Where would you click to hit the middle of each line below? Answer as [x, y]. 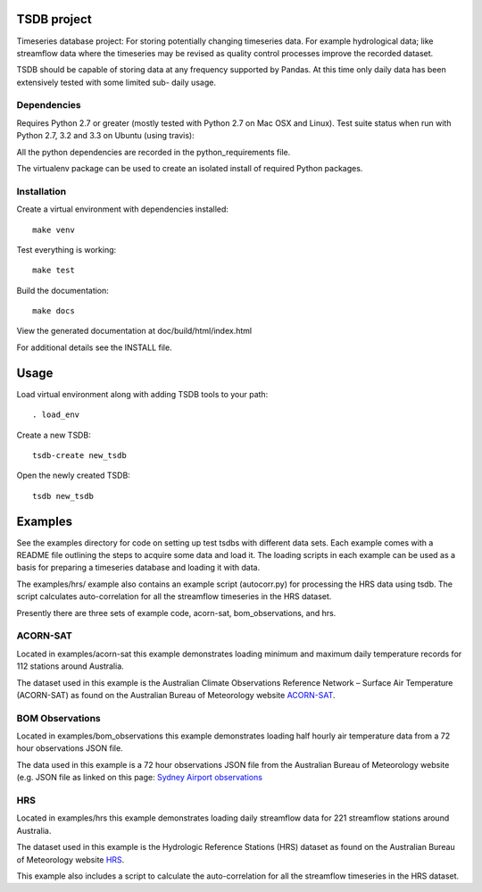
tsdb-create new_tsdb [79, 455]
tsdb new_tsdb [63, 496]
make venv [54, 229]
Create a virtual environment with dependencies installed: [123, 209]
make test [54, 271]
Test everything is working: [66, 249]
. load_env [56, 415]
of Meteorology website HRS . [71, 859]
